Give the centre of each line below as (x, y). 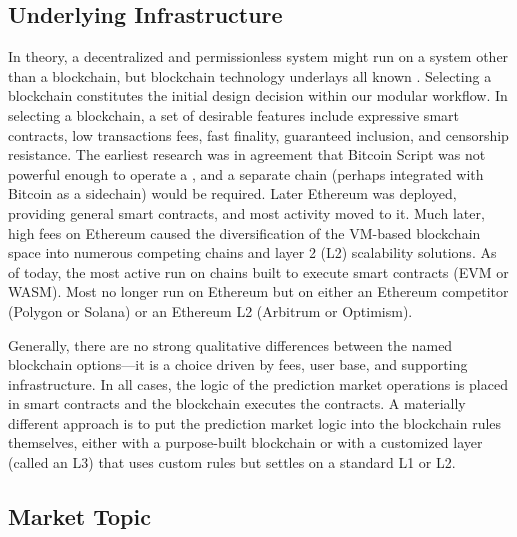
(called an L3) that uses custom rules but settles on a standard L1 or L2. (232, 462)
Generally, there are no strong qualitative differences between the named (230, 344)
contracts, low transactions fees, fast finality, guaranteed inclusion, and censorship (258, 134)
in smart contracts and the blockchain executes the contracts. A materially (237, 403)
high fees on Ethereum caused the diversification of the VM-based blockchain (244, 232)
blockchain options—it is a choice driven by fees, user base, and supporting (238, 364)
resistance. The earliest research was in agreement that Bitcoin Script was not (247, 154)
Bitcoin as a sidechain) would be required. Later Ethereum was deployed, (232, 193)
